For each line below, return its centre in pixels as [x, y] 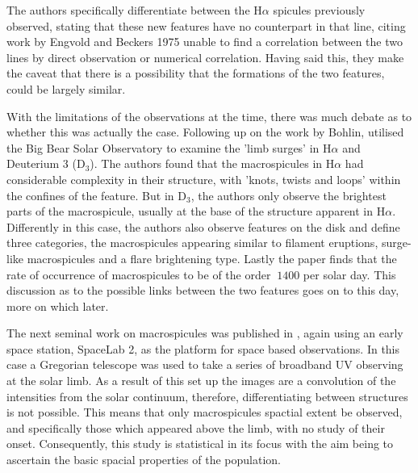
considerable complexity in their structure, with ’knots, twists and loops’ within [204, 179]
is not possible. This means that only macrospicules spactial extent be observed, [205, 412]
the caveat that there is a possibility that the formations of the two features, [196, 73]
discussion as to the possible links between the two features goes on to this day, [203, 290]
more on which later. [58, 306]
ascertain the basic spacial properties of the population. [144, 460]
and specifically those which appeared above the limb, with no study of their [196, 427]
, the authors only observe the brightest [288, 195]
